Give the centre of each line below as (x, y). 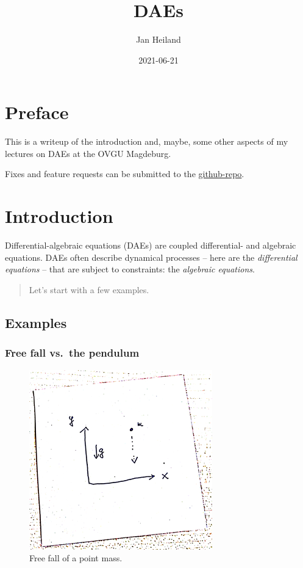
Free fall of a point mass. (76, 558)
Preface (37, 112)
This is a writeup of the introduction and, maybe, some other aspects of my (147, 141)
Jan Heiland (159, 39)
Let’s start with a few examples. (89, 289)
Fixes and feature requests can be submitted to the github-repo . (125, 174)
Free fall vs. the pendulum (72, 353)
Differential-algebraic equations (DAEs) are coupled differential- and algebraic (151, 245)
